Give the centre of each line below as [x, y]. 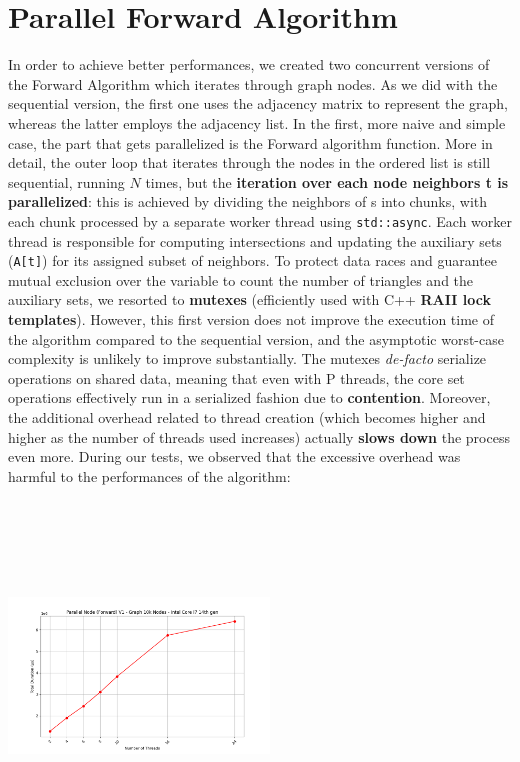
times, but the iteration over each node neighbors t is [327, 181]
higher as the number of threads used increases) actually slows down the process [259, 436]
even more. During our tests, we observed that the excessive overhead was [234, 456]
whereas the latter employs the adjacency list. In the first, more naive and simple [257, 122]
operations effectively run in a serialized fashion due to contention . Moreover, [249, 397]
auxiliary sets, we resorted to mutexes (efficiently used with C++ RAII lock [249, 299]
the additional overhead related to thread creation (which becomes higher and [247, 416]
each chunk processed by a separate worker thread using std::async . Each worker [260, 220]
